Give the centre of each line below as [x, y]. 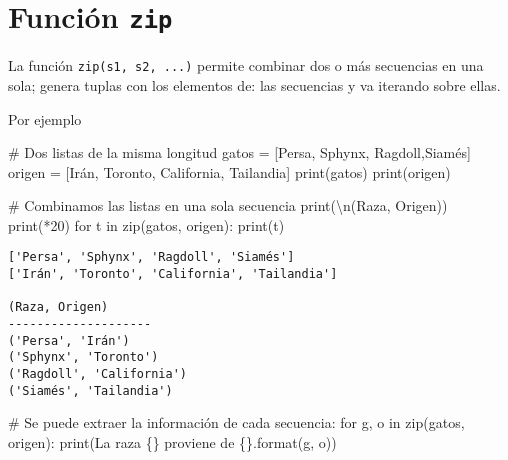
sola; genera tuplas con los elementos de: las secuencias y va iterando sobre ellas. [254, 84]
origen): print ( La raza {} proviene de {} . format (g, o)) [172, 441]
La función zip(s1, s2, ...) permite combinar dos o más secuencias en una [246, 65]
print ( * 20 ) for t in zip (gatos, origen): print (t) [146, 224]
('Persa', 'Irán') [69, 340]
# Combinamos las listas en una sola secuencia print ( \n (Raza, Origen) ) [228, 205]
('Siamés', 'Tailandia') [90, 390]
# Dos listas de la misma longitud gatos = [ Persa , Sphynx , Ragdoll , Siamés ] [239, 152]
